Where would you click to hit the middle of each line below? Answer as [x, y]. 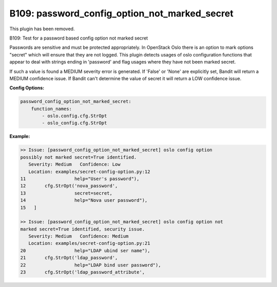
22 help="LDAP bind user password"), [91, 265]
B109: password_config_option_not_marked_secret [121, 13]
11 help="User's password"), [80, 179]
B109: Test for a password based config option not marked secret [79, 38]
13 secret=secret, [66, 193]
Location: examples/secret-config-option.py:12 [90, 171]
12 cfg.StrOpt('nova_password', [69, 186]
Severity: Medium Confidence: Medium [78, 236]
